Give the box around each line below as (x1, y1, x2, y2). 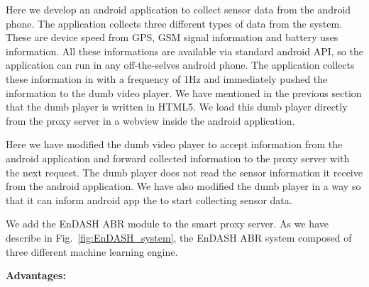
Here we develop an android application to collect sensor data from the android (6, 2, 351, 16)
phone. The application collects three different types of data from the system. (6, 16, 343, 30)
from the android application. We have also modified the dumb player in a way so (6, 179, 361, 193)
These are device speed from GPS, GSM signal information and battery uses (6, 30, 338, 45)
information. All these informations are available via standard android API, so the (6, 43, 363, 58)
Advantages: (6, 268, 66, 283)
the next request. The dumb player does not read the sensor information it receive (6, 164, 363, 179)
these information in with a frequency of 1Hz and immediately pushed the (6, 71, 328, 86)
